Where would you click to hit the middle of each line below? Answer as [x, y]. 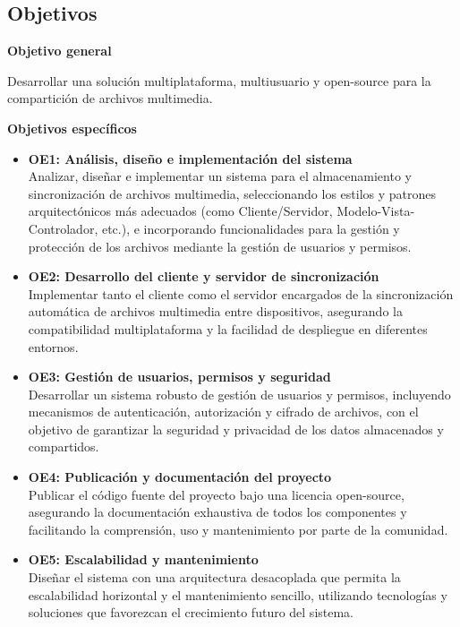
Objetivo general [60, 51]
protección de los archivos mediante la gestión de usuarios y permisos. [220, 246]
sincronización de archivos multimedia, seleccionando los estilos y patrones [232, 193]
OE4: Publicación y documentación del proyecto [180, 477]
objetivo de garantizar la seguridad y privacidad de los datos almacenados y [236, 429]
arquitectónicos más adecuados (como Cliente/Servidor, [180, 211]
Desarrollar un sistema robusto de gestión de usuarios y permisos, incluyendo [239, 394]
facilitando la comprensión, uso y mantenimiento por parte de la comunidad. [238, 529]
